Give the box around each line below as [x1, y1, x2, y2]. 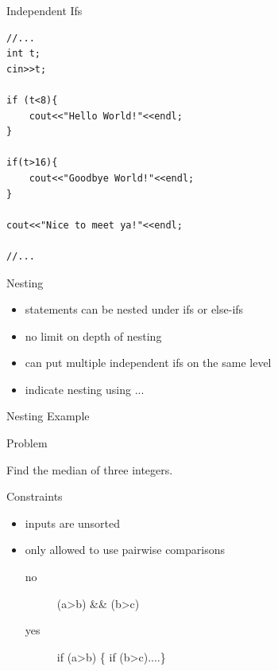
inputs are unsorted [25, 514, 121, 531]
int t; [6, 48, 41, 60]
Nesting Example [6, 408, 90, 424]
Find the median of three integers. [6, 461, 173, 478]
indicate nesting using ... [25, 380, 145, 397]
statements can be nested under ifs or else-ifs [25, 301, 244, 318]
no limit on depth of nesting [25, 327, 162, 344]
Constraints [6, 488, 63, 505]
